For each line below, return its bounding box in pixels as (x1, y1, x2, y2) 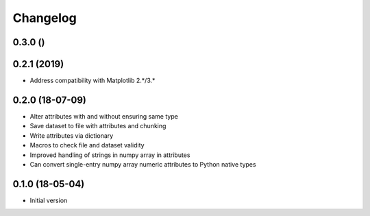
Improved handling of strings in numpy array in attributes (29, 151, 190, 159)
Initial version (29, 196, 68, 204)
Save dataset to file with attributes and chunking (29, 122, 166, 130)
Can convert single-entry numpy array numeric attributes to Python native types (29, 160, 256, 168)
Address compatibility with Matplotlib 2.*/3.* (29, 76, 156, 85)
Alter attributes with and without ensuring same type (29, 112, 178, 120)
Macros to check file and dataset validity (29, 141, 145, 149)
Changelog (12, 10, 77, 25)
